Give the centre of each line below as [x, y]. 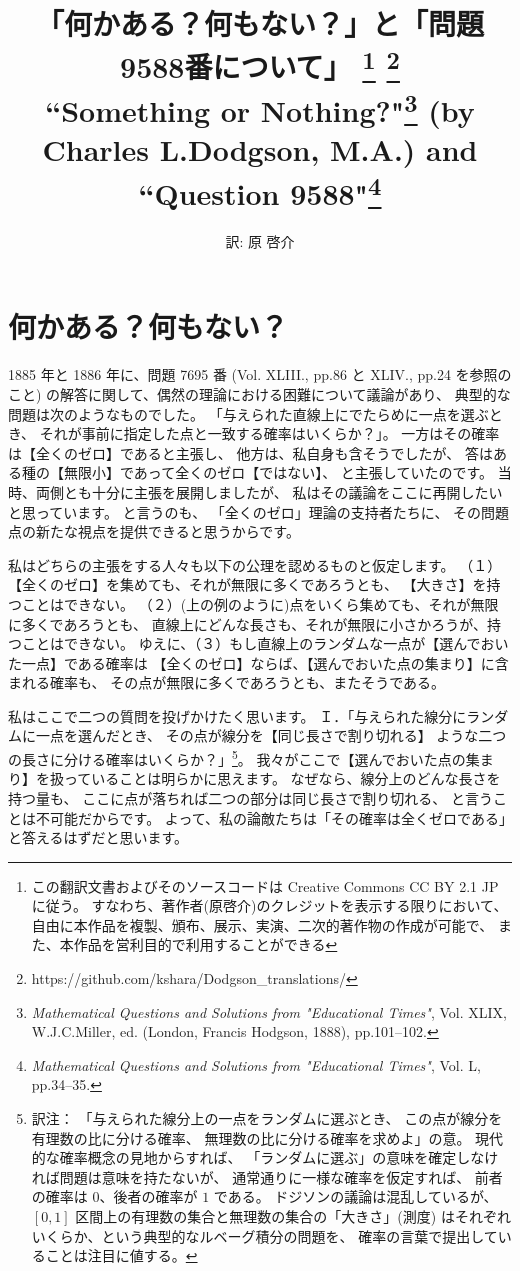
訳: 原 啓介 [260, 240]
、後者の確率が [148, 1196]
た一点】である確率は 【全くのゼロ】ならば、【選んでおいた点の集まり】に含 [258, 662]
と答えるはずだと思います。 [98, 837]
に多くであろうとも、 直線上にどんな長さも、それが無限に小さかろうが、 [247, 623]
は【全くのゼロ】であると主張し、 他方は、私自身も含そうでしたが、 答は [250, 452]
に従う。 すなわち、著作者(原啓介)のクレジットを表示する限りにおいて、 [269, 905]
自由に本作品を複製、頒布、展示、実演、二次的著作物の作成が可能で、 [262, 924]
